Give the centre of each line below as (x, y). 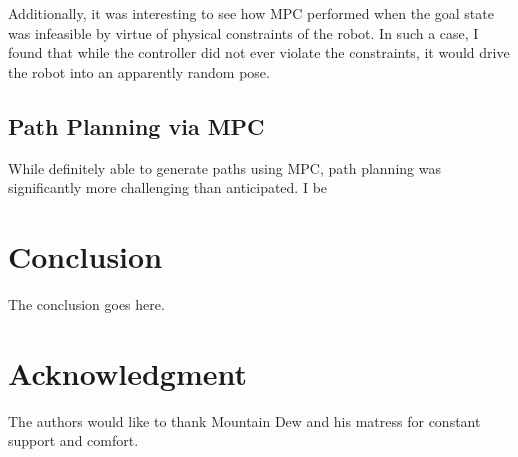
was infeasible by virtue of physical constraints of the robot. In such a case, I (243, 32)
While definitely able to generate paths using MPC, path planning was (224, 167)
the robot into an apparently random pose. (139, 71)
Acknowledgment (127, 372)
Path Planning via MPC (136, 125)
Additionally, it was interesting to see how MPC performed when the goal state (251, 13)
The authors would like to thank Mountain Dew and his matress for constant (244, 420)
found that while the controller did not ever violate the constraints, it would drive (259, 52)
